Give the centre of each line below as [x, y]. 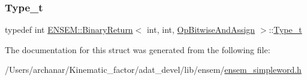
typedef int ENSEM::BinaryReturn [69, 30]
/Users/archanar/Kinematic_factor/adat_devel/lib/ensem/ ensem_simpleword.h [153, 70]
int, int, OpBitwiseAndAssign [201, 30]
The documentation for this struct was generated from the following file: [138, 49]
